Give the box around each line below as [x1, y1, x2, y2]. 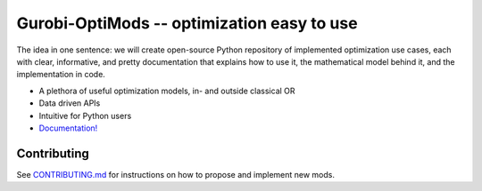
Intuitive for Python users [38, 110, 132, 121]
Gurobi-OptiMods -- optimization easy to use [16, 13, 358, 33]
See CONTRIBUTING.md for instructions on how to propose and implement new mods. [16, 169, 335, 179]
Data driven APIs [38, 98, 101, 108]
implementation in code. [16, 69, 106, 80]
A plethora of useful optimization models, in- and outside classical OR [38, 85, 295, 96]
